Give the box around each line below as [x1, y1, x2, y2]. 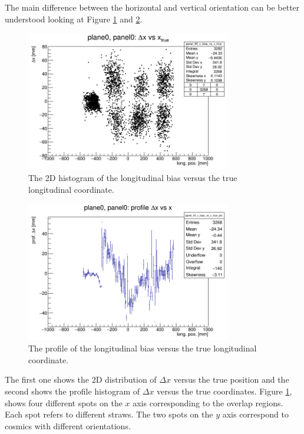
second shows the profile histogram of [5, 384, 140, 397]
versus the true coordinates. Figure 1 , [157, 384, 292, 397]
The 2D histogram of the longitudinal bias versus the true [28, 172, 237, 184]
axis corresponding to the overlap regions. [133, 396, 283, 409]
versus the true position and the [173, 373, 289, 386]
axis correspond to [222, 408, 289, 420]
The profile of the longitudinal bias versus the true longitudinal [28, 342, 257, 354]
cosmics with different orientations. [5, 419, 131, 432]
